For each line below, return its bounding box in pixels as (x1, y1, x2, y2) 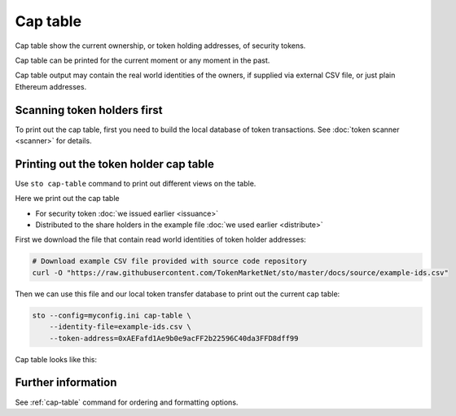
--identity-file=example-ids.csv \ (49, 322, 191, 331)
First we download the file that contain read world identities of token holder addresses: (15, 234, 307, 244)
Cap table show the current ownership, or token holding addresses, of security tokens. (15, 41, 306, 50)
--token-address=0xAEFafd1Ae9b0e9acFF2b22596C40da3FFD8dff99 (49, 334, 299, 343)
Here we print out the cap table (15, 194, 120, 204)
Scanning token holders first (15, 103, 163, 117)
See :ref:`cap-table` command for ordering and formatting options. (15, 397, 239, 407)
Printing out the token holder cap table (15, 157, 215, 171)
